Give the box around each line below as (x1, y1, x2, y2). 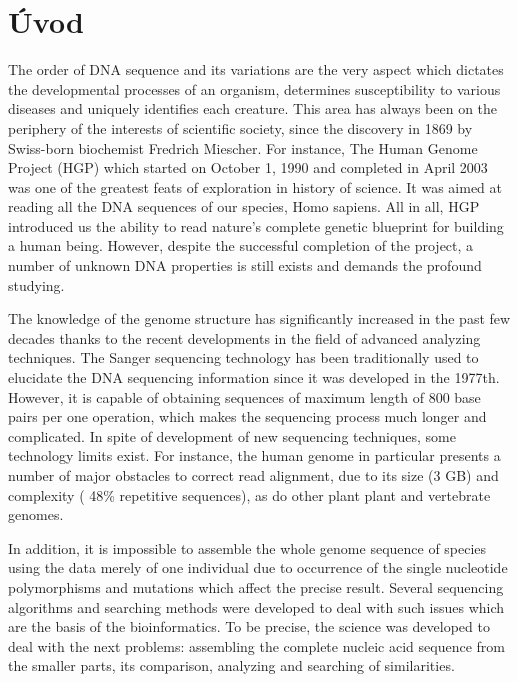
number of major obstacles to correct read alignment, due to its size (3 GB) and (8, 465, 499, 485)
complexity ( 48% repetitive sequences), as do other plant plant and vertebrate (8, 484, 491, 505)
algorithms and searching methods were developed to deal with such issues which (8, 596, 505, 617)
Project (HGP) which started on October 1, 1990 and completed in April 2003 (8, 157, 488, 178)
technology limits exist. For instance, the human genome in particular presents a (8, 445, 501, 466)
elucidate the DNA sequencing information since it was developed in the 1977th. (8, 367, 500, 388)
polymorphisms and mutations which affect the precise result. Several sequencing (8, 576, 504, 597)
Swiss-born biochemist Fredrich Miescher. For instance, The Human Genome (8, 137, 478, 158)
